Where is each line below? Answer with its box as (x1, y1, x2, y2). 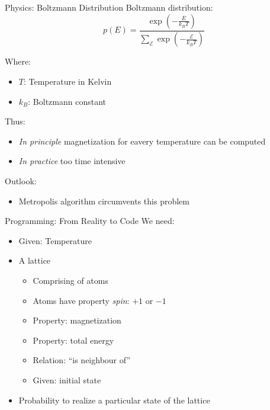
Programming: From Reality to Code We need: (5, 214, 175, 227)
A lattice (18, 254, 51, 267)
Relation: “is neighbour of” (33, 354, 131, 366)
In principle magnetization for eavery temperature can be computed (18, 134, 266, 147)
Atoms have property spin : (33, 294, 130, 306)
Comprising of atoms (33, 274, 108, 286)
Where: (5, 55, 31, 68)
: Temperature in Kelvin (23, 75, 112, 88)
